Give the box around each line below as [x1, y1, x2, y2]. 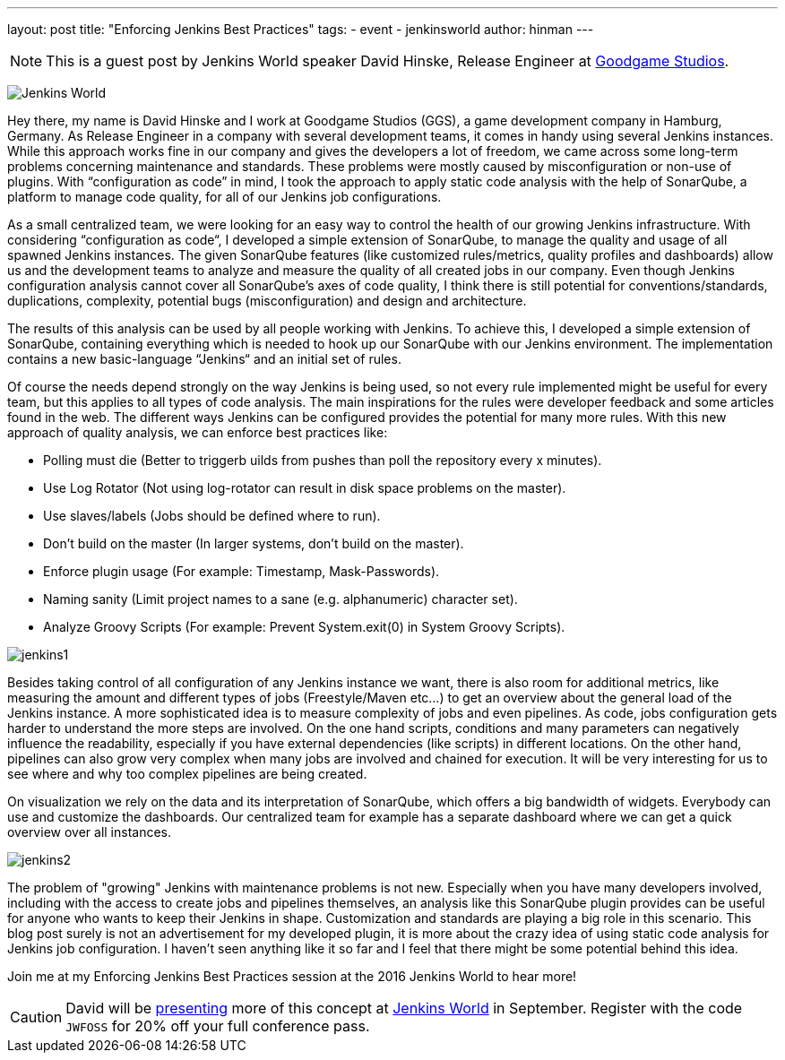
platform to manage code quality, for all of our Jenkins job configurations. [7, 189, 442, 204]
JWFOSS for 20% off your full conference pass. [65, 1017, 370, 1035]
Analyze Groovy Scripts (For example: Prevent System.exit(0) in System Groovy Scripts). [43, 619, 565, 634]
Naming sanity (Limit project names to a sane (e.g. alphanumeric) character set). [43, 591, 518, 607]
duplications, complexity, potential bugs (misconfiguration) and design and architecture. [7, 293, 527, 308]
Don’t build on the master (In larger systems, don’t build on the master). [43, 536, 464, 551]
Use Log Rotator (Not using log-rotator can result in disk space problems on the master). [43, 480, 566, 496]
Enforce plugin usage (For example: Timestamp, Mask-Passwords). [43, 564, 440, 579]
